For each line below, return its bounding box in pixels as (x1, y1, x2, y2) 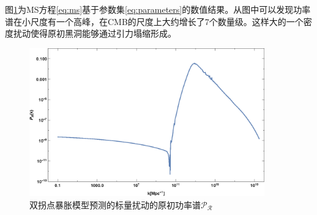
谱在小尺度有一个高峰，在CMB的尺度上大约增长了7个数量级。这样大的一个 (5, 15, 304, 27)
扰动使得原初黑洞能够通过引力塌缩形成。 (13, 27, 176, 40)
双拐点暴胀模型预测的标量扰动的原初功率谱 (29, 198, 201, 211)
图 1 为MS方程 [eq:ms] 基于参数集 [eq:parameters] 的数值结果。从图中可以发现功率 (5, 3, 311, 15)
